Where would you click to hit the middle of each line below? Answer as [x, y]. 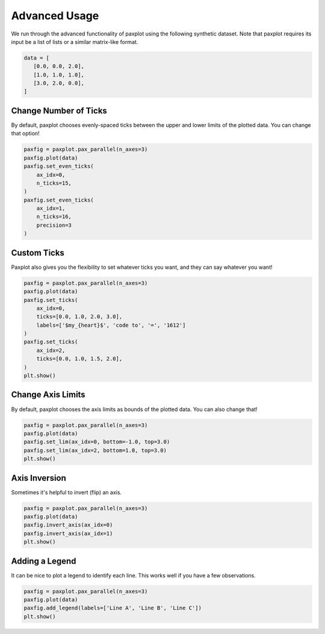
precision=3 [54, 225]
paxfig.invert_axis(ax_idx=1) [68, 533]
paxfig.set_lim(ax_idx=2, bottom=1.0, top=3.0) [95, 450]
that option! [25, 134]
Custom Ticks [38, 253]
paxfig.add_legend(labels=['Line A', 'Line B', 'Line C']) [113, 608]
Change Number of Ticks [59, 110]
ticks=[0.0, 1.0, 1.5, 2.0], [79, 359]
